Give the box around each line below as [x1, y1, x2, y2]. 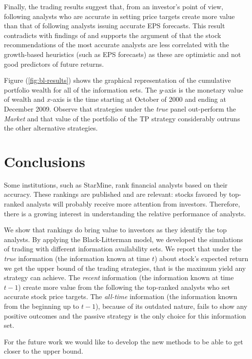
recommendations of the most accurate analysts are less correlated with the [4, 39, 229, 50]
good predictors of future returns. [4, 58, 104, 69]
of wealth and [4, 94, 45, 104]
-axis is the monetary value [162, 84, 243, 94]
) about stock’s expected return [154, 253, 249, 263]
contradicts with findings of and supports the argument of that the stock [4, 30, 221, 40]
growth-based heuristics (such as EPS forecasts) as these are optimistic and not [4, 49, 241, 59]
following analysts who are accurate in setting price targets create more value [4, 11, 235, 21]
